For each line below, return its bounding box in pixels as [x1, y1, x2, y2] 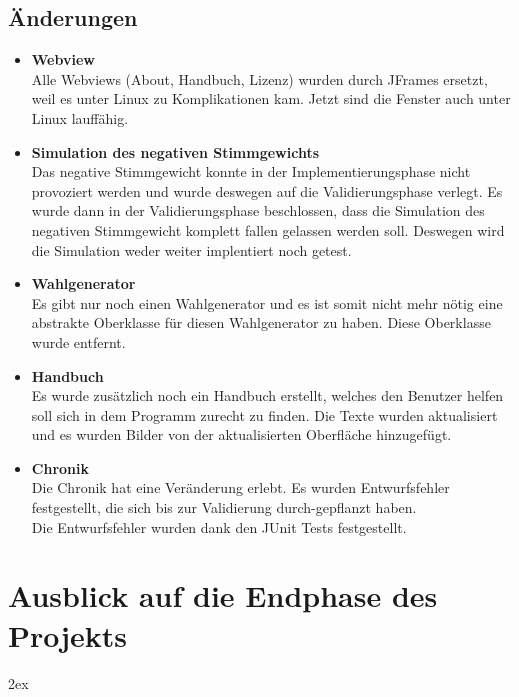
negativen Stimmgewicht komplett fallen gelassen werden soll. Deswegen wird [31, 219, 505, 240]
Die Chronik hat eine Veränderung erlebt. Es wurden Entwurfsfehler [31, 477, 450, 498]
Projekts [8, 614, 128, 655]
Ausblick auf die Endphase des [8, 575, 438, 616]
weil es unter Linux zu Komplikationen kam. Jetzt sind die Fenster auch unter [31, 88, 511, 109]
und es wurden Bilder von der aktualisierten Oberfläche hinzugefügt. [31, 424, 452, 445]
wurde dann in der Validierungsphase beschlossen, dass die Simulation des [31, 200, 485, 221]
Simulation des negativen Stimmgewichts [31, 141, 320, 162]
